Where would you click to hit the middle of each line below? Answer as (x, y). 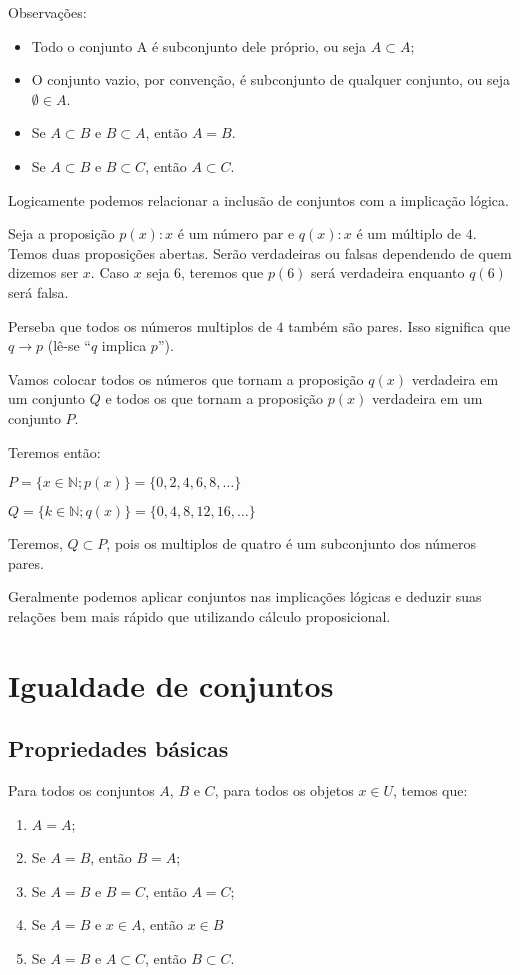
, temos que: (430, 790)
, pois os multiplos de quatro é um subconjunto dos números (291, 543)
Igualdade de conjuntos (171, 684)
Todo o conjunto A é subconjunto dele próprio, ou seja (199, 45)
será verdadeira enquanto (388, 272)
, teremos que (222, 272)
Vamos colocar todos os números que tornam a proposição (186, 378)
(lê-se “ (69, 345)
